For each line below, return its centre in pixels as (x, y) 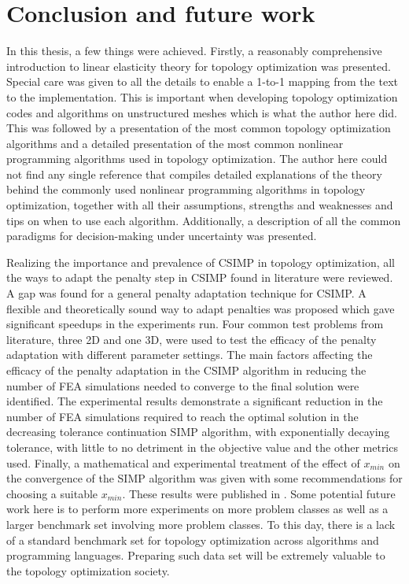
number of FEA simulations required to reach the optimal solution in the (182, 416)
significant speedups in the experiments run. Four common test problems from (195, 324)
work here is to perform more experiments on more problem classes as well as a (197, 509)
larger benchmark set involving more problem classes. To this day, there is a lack (201, 524)
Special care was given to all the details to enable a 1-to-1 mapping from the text (202, 81)
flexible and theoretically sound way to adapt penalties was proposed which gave (201, 308)
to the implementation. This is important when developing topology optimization (202, 96)
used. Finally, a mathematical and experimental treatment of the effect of (183, 462)
